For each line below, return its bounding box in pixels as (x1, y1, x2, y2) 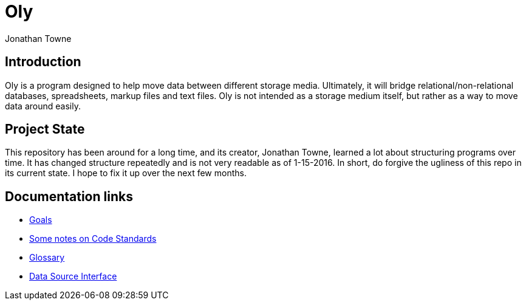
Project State (5, 122, 85, 137)
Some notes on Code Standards (29, 233, 157, 244)
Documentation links (5, 188, 133, 204)
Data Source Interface (29, 271, 117, 282)
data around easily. (5, 100, 81, 111)
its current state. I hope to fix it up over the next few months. (5, 168, 247, 179)
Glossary (29, 252, 65, 263)
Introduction (5, 54, 81, 70)
